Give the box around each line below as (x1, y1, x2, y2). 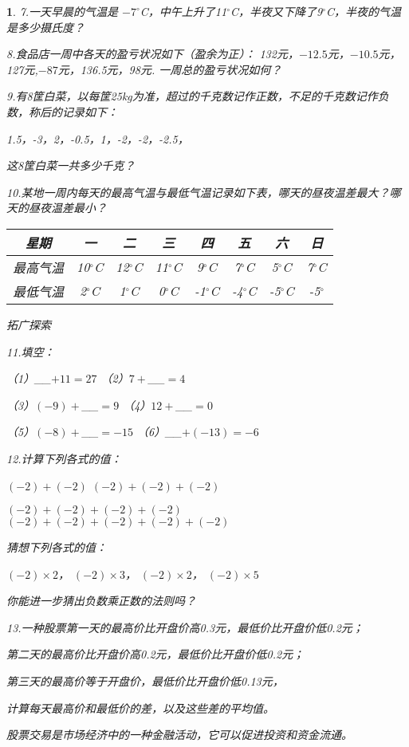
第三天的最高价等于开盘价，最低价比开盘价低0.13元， (6, 673, 284, 690)
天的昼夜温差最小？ (6, 199, 107, 216)
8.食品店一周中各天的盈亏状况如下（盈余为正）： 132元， (6, 45, 299, 62)
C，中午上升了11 (140, 3, 227, 19)
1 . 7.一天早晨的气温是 (6, 3, 119, 19)
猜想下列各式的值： (6, 539, 107, 556)
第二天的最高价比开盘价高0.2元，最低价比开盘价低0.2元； (6, 646, 305, 662)
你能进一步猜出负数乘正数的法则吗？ (6, 592, 196, 609)
